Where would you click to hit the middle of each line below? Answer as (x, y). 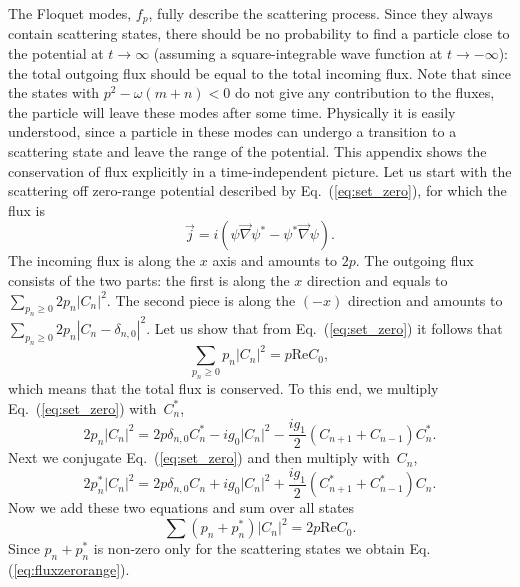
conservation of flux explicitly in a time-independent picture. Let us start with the (260, 170)
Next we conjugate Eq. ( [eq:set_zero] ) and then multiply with (199, 457)
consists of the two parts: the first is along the (149, 279)
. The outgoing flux (414, 260)
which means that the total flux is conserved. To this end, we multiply (223, 388)
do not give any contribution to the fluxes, (365, 92)
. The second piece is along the (201, 299)
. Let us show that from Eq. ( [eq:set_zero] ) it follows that (324, 327)
